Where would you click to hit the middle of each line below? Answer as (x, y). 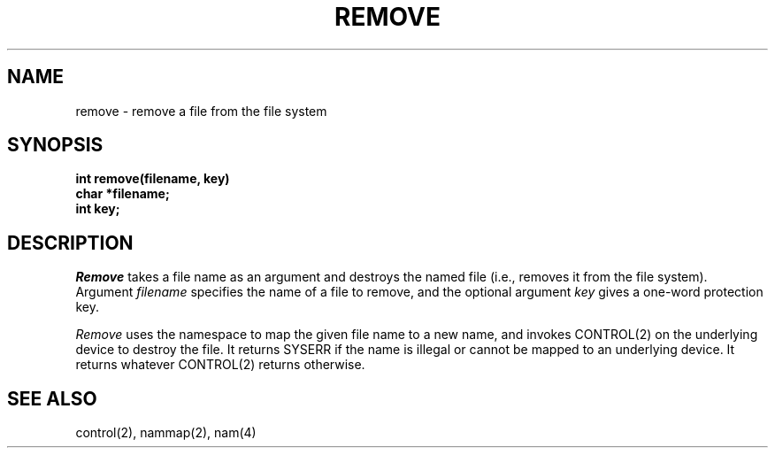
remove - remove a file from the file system (201, 111)
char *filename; (123, 194)
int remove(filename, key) (153, 179)
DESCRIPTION (70, 243)
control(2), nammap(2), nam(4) (166, 433)
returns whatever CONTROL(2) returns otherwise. (220, 365)
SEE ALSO (52, 398)
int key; (98, 209)
